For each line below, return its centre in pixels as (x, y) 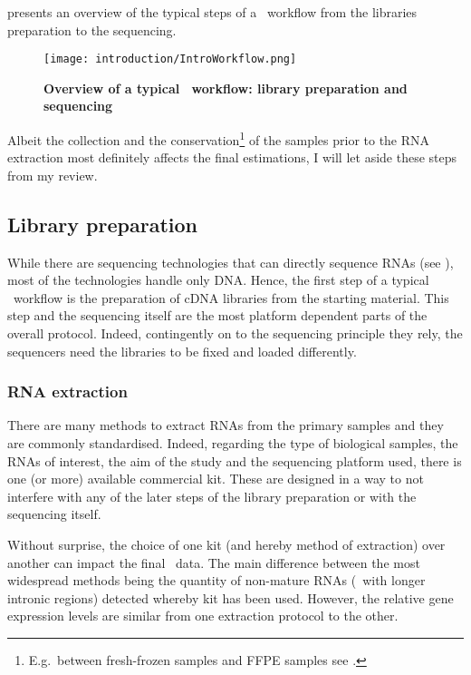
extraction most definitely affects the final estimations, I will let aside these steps (232, 157)
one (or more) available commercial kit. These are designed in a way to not (216, 479)
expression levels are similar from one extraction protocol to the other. (203, 616)
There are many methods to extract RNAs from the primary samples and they (226, 425)
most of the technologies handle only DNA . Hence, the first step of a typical (218, 280)
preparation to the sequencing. (92, 29)
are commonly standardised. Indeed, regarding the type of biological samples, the (233, 443)
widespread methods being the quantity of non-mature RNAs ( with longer (216, 580)
